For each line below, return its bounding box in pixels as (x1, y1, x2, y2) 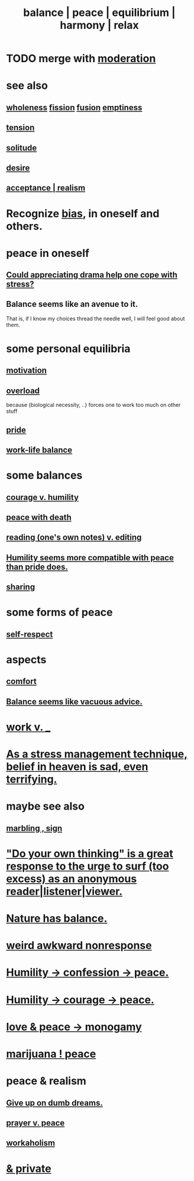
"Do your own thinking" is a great (6, 847, 173, 860)
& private (6, 1161, 51, 1175)
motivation (6, 365, 47, 376)
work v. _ (6, 720, 51, 734)
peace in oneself (6, 246, 90, 260)
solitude (6, 143, 37, 153)
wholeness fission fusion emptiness (6, 102, 143, 113)
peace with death (6, 512, 72, 522)
